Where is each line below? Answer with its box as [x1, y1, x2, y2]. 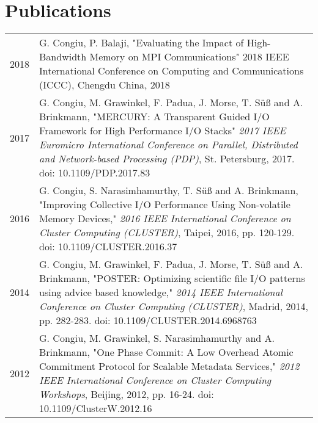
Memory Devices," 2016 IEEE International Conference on [39, 211, 291, 226]
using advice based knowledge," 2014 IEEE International [39, 285, 283, 300]
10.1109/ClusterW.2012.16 [39, 401, 152, 416]
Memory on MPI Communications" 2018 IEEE [89, 49, 289, 64]
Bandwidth [39, 49, 87, 64]
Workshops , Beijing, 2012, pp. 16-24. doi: [39, 387, 214, 402]
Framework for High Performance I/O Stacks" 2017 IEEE [39, 123, 286, 138]
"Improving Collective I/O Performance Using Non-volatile [39, 197, 290, 212]
